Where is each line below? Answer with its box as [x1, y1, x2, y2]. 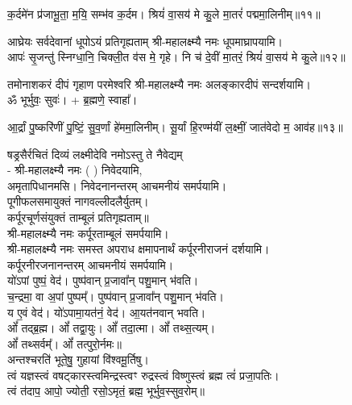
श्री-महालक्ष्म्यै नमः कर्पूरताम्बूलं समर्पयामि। [7, 224, 169, 241]
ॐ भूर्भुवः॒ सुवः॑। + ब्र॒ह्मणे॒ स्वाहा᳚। [7, 91, 138, 108]
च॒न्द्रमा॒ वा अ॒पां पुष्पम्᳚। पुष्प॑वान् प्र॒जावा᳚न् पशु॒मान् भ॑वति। [7, 287, 224, 304]
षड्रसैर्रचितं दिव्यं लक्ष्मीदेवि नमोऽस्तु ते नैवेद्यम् [7, 145, 183, 162]
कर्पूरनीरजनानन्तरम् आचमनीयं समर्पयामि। [7, 256, 174, 273]
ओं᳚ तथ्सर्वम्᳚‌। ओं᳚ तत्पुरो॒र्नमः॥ [7, 335, 122, 352]
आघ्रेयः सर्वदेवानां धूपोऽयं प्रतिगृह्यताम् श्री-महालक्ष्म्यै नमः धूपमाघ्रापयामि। [7, 32, 283, 49]
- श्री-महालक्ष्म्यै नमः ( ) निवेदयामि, [7, 161, 143, 178]
